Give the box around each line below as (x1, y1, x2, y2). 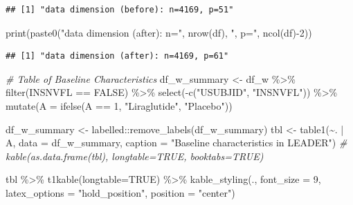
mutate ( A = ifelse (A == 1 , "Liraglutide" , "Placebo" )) (6, 98, 233, 113)
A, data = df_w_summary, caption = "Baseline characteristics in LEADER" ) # (6, 135, 347, 150)
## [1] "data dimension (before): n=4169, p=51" (6, 5, 234, 14)
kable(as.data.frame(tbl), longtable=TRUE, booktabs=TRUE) (6, 148, 264, 163)
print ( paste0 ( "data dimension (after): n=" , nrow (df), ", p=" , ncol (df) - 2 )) (6, 25, 312, 39)
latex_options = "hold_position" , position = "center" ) (6, 185, 235, 199)
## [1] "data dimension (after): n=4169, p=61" (6, 51, 229, 61)
